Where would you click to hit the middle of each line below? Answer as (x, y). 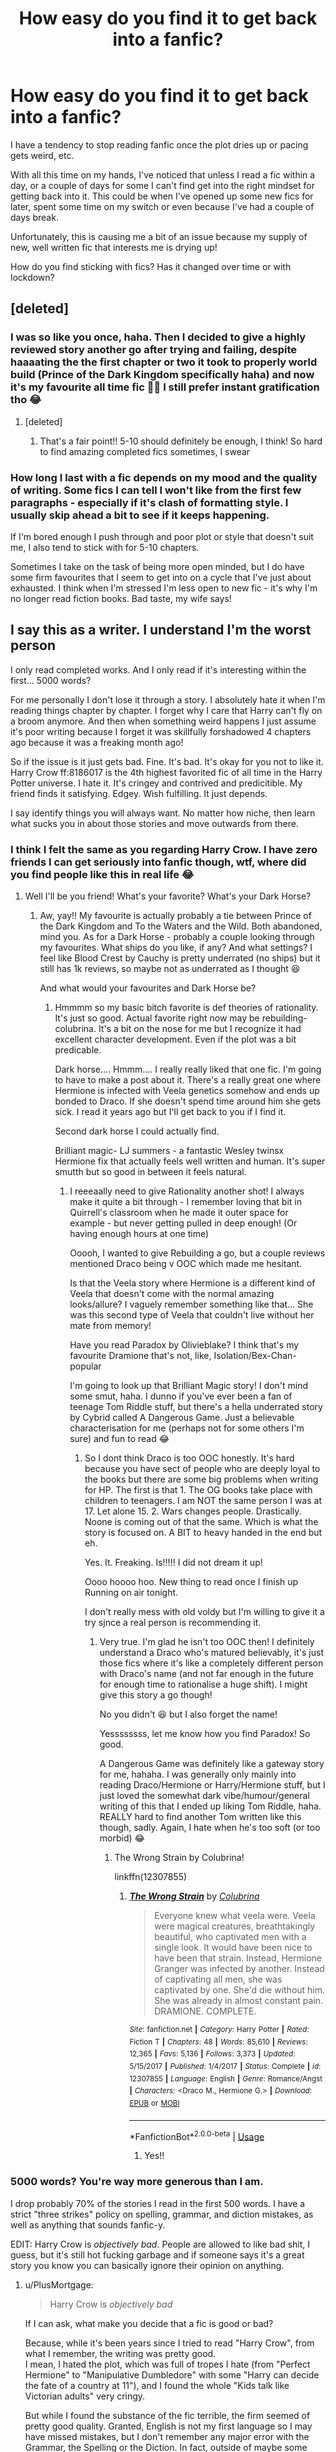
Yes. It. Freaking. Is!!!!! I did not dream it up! (173, 1563)
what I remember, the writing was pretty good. (120, 2353)
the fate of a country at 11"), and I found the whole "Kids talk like (157, 2385)
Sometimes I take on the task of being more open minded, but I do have (157, 566)
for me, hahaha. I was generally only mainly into (198, 1774)
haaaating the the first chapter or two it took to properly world (164, 362)
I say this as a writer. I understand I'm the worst (161, 630)
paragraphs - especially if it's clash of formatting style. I (149, 502)
